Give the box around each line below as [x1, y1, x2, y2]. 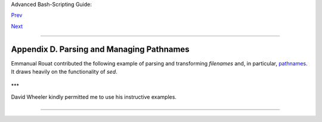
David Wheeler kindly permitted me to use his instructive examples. [11, 93, 177, 101]
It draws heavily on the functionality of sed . [11, 68, 117, 76]
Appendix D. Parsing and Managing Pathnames [11, 44, 190, 54]
